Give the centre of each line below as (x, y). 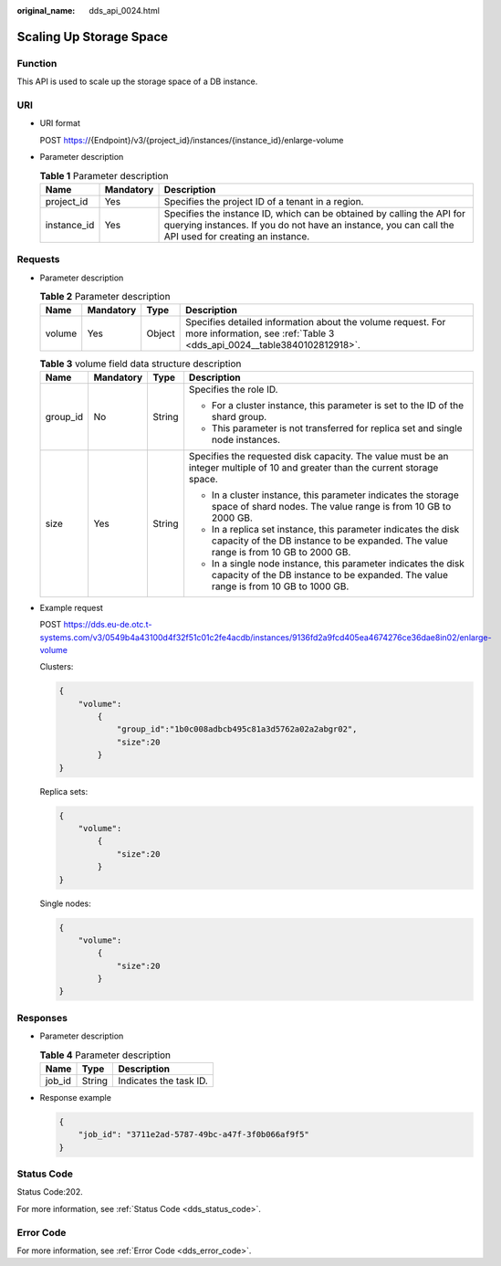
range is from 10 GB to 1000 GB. (280, 586)
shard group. (239, 417)
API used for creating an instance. (237, 236)
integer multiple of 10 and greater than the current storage (313, 468)
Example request (72, 607)
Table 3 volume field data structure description (141, 364)
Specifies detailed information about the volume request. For (316, 322)
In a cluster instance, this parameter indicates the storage (335, 495)
